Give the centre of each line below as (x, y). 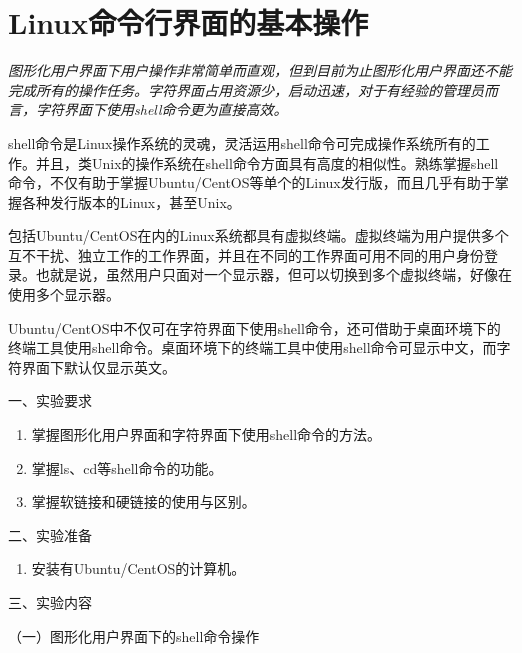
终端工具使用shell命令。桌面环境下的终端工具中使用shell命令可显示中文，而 (252, 347)
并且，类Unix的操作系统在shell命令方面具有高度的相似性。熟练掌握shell (267, 162)
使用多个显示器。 (64, 294)
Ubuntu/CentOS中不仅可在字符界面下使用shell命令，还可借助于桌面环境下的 (254, 327)
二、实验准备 (50, 534)
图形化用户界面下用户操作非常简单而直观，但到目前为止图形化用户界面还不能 (260, 70)
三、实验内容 (50, 602)
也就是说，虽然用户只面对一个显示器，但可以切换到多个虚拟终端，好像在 (273, 274)
